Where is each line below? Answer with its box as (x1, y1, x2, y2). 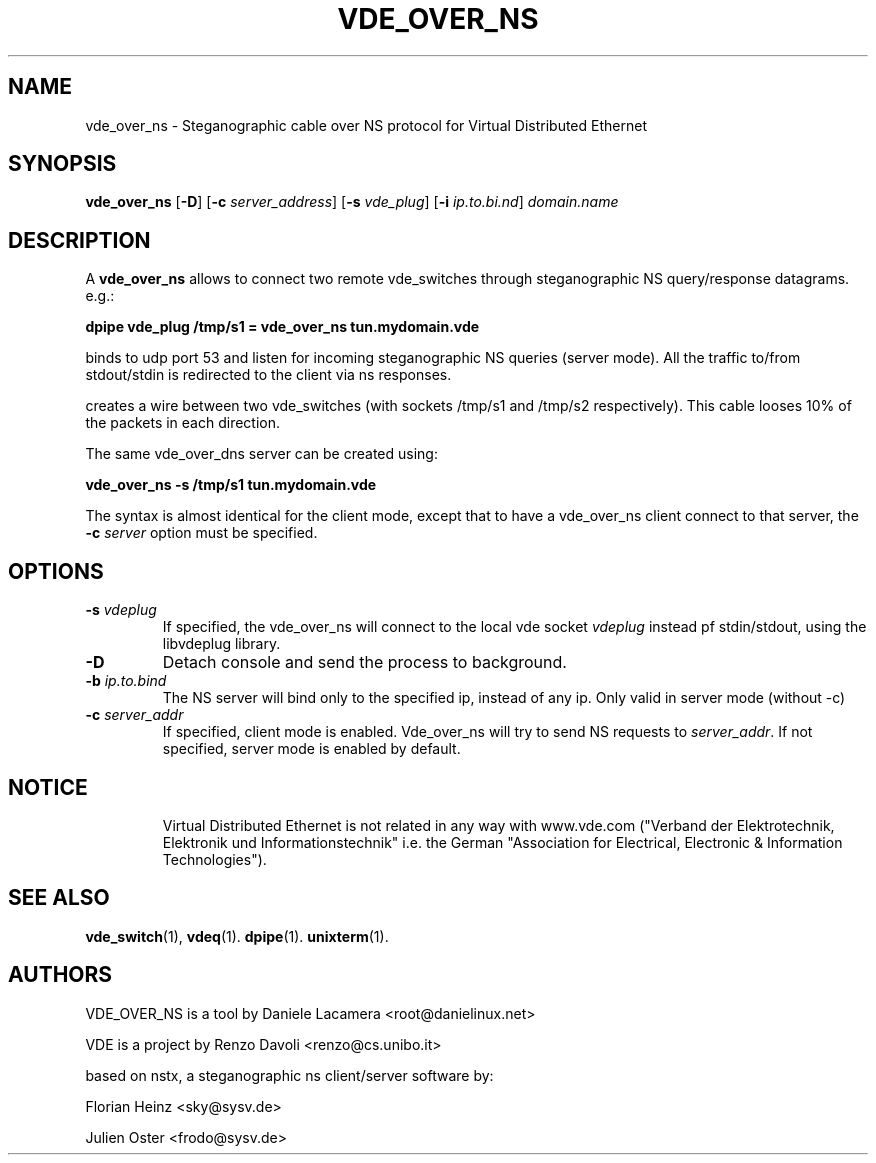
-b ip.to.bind (85, 672, 167, 690)
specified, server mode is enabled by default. (162, 740, 461, 758)
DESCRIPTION (8, 227, 151, 253)
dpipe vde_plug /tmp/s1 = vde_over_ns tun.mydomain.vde (85, 318, 480, 336)
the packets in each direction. (85, 414, 281, 432)
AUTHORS (8, 962, 113, 988)
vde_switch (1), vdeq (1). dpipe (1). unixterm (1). (85, 927, 389, 945)
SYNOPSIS (8, 151, 117, 177)
